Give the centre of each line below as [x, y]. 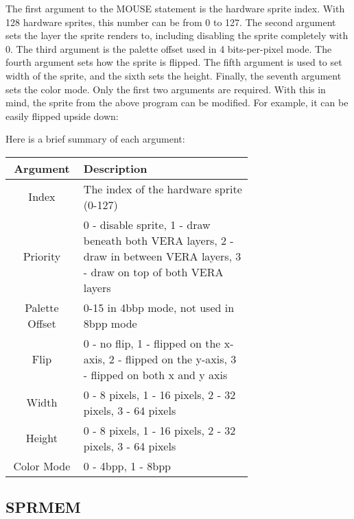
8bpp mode [110, 323]
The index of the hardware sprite [163, 189]
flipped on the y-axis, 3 [181, 359]
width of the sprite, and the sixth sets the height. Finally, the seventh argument [174, 75]
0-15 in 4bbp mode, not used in [159, 307]
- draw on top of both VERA [153, 271]
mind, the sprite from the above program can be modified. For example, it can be [177, 102]
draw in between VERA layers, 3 [162, 256]
